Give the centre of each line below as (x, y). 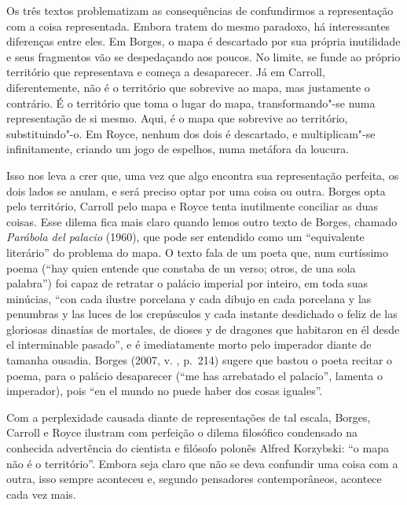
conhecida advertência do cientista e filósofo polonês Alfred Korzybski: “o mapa (198, 448)
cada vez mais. (41, 494)
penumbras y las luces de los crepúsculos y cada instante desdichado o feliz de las (202, 314)
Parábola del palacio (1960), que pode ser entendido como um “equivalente (185, 237)
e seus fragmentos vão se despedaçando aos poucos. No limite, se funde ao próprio (203, 56)
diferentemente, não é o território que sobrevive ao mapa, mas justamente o (188, 87)
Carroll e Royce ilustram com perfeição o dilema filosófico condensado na (182, 432)
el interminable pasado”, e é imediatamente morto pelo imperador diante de (189, 344)
